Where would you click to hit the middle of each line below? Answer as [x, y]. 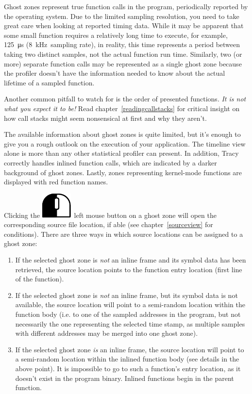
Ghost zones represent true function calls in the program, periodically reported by [126, 6]
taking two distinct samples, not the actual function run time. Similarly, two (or [123, 54]
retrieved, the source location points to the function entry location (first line [129, 269]
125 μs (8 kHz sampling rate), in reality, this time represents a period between [122, 44]
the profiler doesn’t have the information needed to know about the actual [115, 73]
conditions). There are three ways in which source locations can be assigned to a [124, 234]
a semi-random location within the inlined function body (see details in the [127, 359]
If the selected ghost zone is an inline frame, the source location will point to [130, 349]
